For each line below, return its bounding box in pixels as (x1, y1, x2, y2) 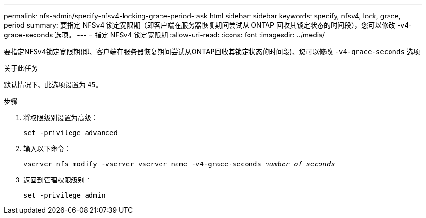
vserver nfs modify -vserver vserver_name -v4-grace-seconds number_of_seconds (23, 160, 335, 168)
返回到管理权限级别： (23, 176, 91, 184)
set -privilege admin (23, 191, 106, 199)
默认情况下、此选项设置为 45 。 (4, 80, 103, 89)
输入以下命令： (23, 145, 71, 153)
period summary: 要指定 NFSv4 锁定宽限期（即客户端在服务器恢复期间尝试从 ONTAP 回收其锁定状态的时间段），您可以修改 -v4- (4, 21, 412, 29)
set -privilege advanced (23, 129, 118, 137)
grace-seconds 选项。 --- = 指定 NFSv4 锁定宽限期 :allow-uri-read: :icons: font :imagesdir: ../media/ (4, 31, 325, 39)
